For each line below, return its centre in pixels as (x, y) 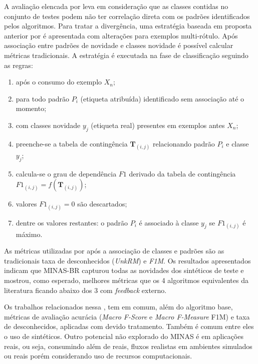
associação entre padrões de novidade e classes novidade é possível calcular (119, 45)
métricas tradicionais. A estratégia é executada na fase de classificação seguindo (126, 55)
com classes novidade (48, 125)
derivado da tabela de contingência (182, 173)
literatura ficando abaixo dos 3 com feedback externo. (85, 290)
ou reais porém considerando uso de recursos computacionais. (98, 356)
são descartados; (102, 204)
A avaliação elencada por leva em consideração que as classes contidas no (116, 6)
